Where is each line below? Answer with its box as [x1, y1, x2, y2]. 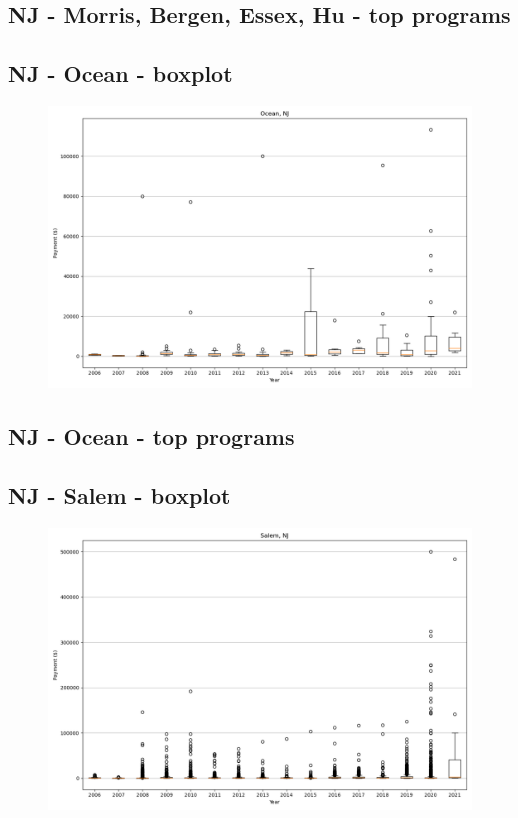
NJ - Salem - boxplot [8, 480, 231, 511]
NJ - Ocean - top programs [8, 421, 295, 452]
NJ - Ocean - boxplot [8, 58, 233, 89]
